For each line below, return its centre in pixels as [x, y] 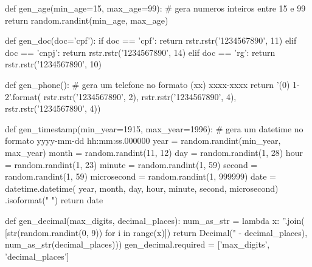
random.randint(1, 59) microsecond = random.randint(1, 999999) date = [140, 176]
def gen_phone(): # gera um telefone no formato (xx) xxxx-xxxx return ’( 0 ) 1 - [152, 84]
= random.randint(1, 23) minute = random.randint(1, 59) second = [131, 164]
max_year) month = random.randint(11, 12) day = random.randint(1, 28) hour [154, 152]
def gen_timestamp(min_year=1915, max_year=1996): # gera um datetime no [154, 128]
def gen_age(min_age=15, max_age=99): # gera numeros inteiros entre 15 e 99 [155, 8]
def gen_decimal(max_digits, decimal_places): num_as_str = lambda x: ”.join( [155, 220]
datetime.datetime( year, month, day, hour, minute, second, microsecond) [142, 188]
